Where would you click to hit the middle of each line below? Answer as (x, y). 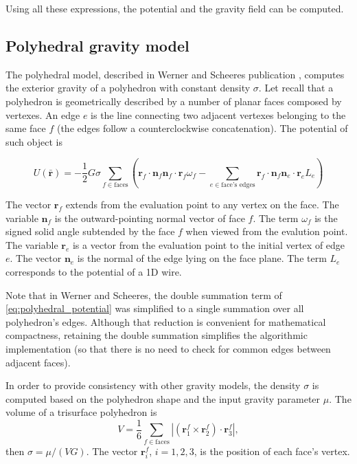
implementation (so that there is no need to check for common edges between (168, 349)
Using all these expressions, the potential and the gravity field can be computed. (175, 8)
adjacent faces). (38, 362)
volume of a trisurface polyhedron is (81, 412)
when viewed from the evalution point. (267, 231)
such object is (34, 141)
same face (26, 128)
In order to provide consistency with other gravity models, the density (153, 385)
